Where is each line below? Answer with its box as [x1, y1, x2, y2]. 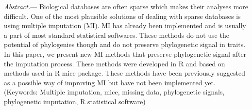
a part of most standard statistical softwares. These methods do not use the [4, 30, 229, 40]
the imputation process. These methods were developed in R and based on [4, 58, 225, 68]
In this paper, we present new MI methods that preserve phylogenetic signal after [4, 48, 247, 59]
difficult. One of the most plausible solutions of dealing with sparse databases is [4, 11, 241, 21]
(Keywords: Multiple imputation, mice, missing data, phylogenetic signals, [4, 87, 225, 97]
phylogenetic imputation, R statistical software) [4, 96, 146, 106]
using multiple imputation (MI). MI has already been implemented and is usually [4, 20, 246, 31]
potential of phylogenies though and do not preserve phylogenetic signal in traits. [4, 39, 246, 49]
